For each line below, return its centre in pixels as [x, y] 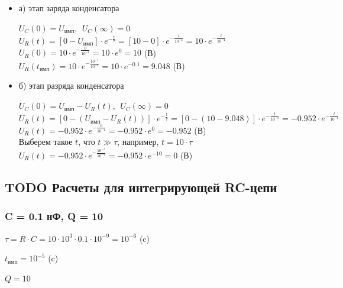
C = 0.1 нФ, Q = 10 [54, 216]
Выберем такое [46, 142]
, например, [138, 142]
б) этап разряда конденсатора [71, 85]
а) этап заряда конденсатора [69, 8]
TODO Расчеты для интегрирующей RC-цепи [141, 187]
